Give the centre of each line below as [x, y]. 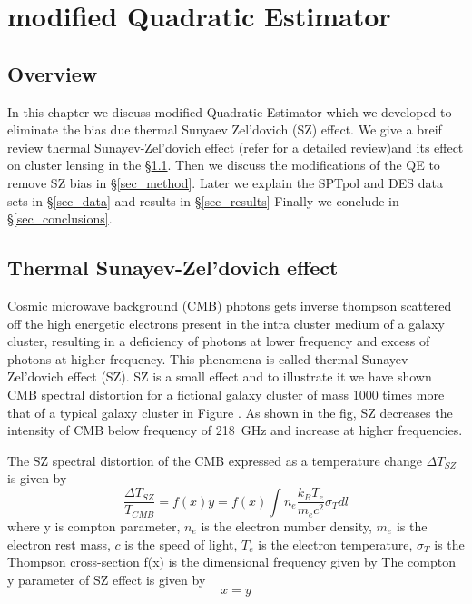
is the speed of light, [181, 544]
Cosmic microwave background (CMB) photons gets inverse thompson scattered [230, 305]
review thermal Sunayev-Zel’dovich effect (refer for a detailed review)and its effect [236, 147]
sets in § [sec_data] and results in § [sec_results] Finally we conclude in [203, 200]
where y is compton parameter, [94, 525]
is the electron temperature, [335, 544]
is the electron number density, [286, 525]
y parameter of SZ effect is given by [107, 579]
